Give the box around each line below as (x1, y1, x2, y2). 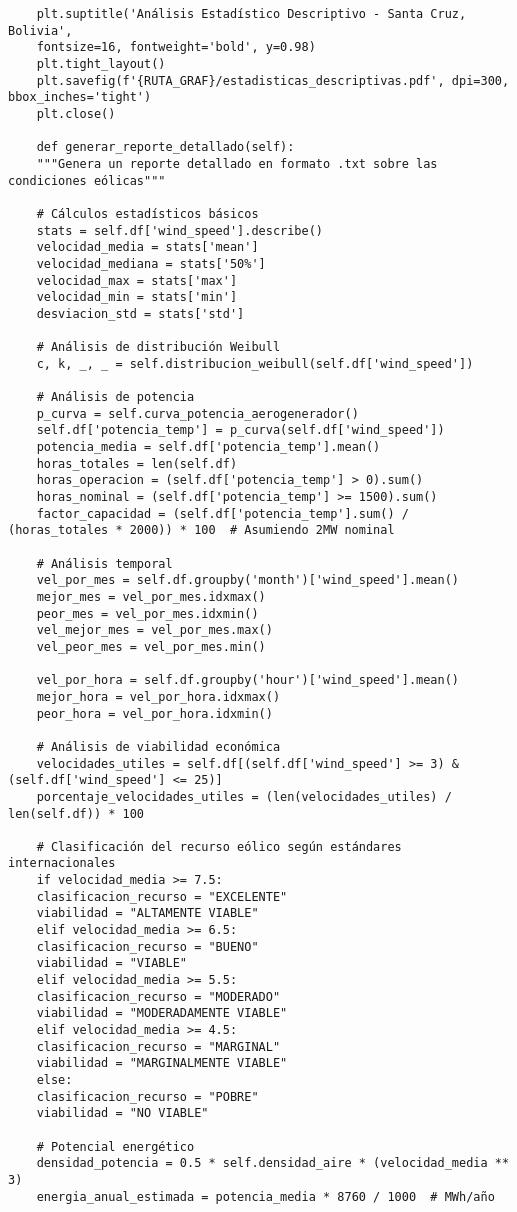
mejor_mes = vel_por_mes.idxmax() (36, 589, 266, 604)
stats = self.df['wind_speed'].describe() (36, 223, 323, 238)
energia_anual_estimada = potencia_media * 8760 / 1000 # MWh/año (36, 1189, 495, 1204)
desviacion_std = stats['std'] (36, 306, 245, 321)
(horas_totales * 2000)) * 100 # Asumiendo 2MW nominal (8, 523, 395, 538)
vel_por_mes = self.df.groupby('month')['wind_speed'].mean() (36, 573, 460, 588)
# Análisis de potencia (36, 390, 195, 405)
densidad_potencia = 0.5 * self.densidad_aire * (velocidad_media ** (36, 1156, 510, 1171)
